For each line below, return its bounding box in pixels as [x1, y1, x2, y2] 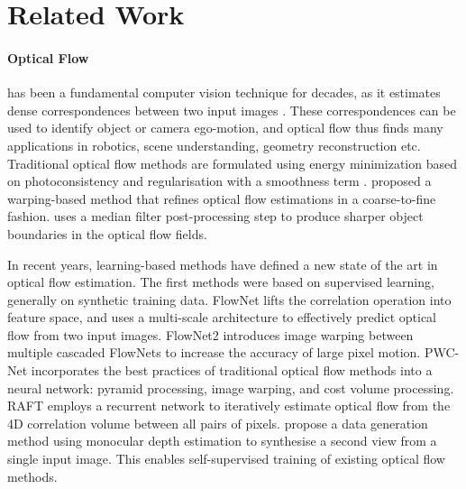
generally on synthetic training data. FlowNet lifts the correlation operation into [7, 290, 452, 309]
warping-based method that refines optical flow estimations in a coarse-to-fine [7, 189, 436, 208]
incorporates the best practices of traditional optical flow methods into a [31, 361, 433, 380]
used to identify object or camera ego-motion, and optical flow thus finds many [7, 118, 443, 137]
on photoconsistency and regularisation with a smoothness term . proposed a [7, 171, 432, 190]
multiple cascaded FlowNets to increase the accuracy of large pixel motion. [7, 343, 421, 362]
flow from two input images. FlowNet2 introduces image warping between [7, 325, 414, 344]
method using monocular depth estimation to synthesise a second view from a [7, 431, 437, 450]
